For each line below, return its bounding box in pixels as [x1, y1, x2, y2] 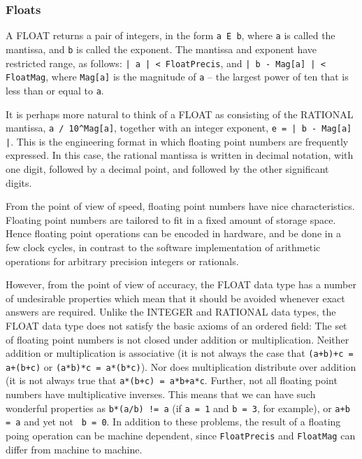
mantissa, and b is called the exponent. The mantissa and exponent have [6, 41, 317, 56]
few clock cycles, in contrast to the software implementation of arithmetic [6, 239, 321, 254]
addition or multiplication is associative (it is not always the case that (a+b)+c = [6, 346, 354, 360]
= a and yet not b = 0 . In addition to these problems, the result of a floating [6, 414, 341, 429]
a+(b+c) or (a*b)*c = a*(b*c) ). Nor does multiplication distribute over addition [6, 359, 356, 374]
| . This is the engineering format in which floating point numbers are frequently [6, 134, 349, 148]
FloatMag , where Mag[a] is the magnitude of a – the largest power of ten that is [6, 69, 349, 84]
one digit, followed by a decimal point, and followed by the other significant [6, 162, 329, 176]
